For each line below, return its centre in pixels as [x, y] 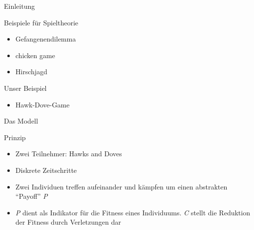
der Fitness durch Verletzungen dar [68, 222]
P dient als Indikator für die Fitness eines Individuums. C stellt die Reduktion [133, 212]
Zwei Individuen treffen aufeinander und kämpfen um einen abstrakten [121, 186]
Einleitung [20, 6]
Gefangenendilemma [46, 39]
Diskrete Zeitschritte [46, 170]
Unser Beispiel [25, 88]
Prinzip [15, 137]
